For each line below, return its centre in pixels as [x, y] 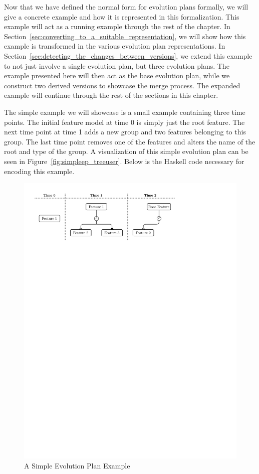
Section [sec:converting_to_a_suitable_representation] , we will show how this [125, 36]
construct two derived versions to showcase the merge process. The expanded [122, 85]
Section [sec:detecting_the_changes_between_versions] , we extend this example [128, 55]
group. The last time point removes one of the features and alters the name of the [130, 141]
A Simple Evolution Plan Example [77, 465]
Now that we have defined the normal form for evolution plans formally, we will [126, 7]
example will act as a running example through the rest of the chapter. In [117, 26]
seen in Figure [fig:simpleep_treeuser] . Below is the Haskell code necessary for [124, 161]
